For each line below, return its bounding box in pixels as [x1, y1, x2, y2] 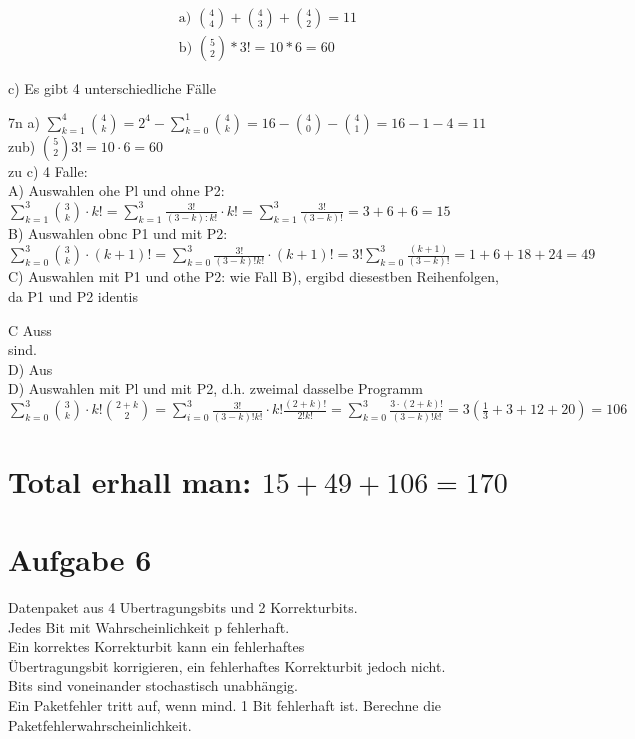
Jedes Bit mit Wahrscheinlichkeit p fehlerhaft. [8, 616, 290, 637]
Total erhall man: [8, 460, 252, 501]
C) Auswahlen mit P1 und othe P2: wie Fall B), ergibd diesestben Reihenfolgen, [8, 266, 499, 287]
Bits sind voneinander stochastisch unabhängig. [8, 675, 298, 696]
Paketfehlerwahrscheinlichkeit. [8, 714, 192, 735]
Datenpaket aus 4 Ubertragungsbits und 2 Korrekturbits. [8, 597, 358, 618]
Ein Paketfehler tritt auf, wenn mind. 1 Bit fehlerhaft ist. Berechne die [8, 695, 442, 716]
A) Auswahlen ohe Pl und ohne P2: [8, 180, 225, 201]
